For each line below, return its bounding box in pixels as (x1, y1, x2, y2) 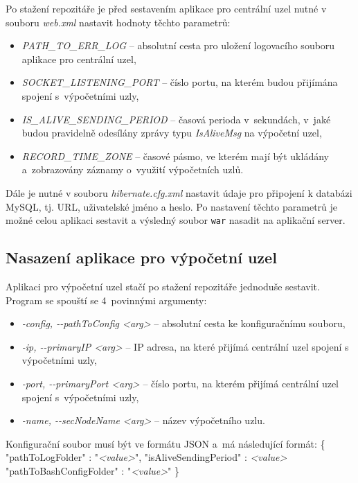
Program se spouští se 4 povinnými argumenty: (6, 292, 207, 307)
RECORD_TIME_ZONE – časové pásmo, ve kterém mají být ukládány (21, 148, 329, 163)
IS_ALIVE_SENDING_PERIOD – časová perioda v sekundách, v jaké (21, 112, 331, 126)
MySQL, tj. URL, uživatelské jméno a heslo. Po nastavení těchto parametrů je (6, 199, 338, 213)
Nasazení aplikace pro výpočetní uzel (6, 247, 277, 268)
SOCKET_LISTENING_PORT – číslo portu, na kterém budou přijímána (21, 75, 338, 89)
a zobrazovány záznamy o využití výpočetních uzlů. (21, 162, 244, 177)
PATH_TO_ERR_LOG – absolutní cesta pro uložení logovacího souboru (21, 38, 335, 53)
